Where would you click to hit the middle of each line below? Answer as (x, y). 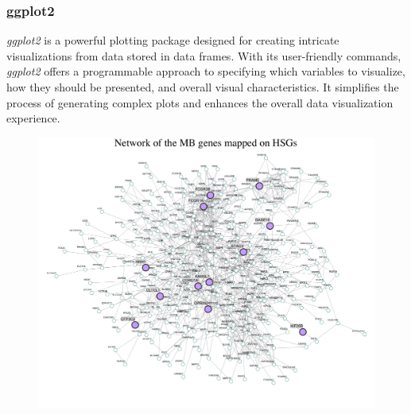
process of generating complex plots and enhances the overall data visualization (200, 102)
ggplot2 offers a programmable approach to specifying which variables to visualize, (206, 71)
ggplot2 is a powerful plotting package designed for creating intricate (173, 40)
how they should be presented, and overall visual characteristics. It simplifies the (203, 87)
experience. (33, 118)
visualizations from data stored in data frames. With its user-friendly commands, (204, 55)
